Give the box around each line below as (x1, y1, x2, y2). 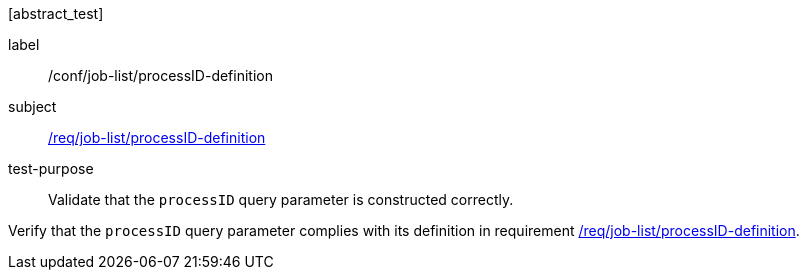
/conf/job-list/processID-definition (48, 67, 273, 84)
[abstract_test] (8, 5, 104, 22)
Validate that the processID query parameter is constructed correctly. (48, 191, 514, 208)
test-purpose (8, 160, 94, 177)
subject (8, 98, 57, 115)
